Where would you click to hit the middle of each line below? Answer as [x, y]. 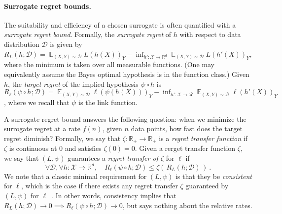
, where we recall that [37, 102]
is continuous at [33, 148]
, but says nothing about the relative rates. [187, 205]
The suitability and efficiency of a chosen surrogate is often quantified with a [120, 24]
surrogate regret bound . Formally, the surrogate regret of [88, 34]
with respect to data [210, 34]
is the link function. [108, 102]
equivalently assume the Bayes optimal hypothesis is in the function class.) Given [127, 74]
